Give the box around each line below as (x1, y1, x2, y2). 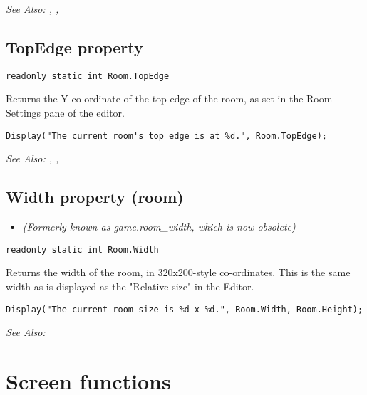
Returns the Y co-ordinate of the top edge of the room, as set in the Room (6, 91, 333, 106)
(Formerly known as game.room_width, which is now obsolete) (22, 219, 296, 234)
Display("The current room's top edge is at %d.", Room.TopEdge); (6, 130, 328, 141)
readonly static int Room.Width (6, 244, 159, 255)
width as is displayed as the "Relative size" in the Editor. (6, 278, 254, 293)
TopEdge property (6, 36, 143, 58)
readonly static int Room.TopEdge (6, 70, 170, 81)
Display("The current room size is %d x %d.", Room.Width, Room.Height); (6, 304, 363, 315)
